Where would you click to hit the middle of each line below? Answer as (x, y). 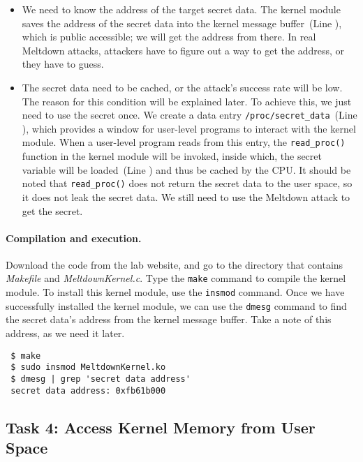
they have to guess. (63, 64)
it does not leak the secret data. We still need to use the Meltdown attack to (186, 196)
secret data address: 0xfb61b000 (88, 390)
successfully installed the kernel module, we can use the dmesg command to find (176, 305)
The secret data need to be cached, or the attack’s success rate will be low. (182, 87)
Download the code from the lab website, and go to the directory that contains (175, 264)
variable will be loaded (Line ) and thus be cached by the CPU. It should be (186, 169)
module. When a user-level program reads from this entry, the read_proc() (184, 142)
